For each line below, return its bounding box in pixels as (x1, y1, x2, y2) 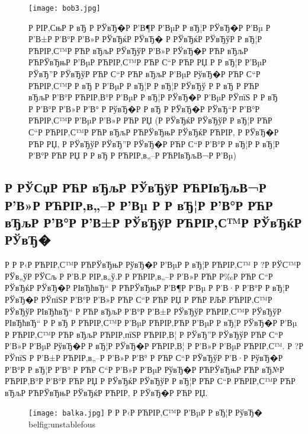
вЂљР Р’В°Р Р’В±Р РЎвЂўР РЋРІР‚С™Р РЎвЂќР (5, 213, 302, 231)
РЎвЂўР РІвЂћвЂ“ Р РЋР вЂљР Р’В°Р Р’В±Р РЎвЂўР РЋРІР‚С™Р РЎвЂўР (5, 305, 281, 317)
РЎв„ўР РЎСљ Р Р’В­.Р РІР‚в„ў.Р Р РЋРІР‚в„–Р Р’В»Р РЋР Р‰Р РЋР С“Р (5, 270, 273, 282)
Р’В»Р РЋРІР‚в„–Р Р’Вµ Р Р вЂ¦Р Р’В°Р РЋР (5, 195, 273, 214)
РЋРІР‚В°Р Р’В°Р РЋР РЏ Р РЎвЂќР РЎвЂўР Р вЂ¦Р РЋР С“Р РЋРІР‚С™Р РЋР (5, 375, 296, 387)
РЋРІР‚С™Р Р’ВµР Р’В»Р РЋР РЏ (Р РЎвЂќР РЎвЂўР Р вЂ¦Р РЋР (28, 114, 272, 126)
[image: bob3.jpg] (28, 4, 101, 12)
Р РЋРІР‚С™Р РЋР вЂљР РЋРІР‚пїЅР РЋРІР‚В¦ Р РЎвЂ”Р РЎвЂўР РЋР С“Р (5, 328, 283, 340)
